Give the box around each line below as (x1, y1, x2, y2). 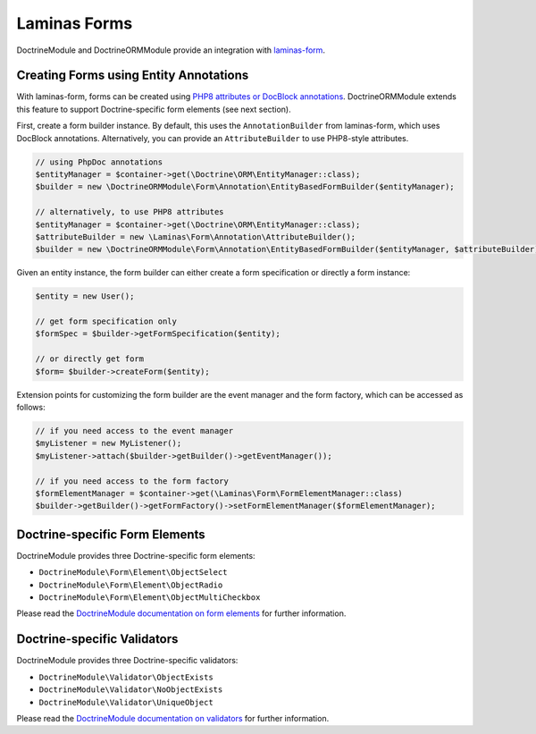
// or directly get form (35, 354, 145, 364)
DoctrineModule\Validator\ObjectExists (38, 671, 214, 682)
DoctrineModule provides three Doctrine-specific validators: (16, 655, 239, 666)
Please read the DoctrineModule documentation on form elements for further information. (16, 608, 347, 619)
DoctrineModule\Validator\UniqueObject (38, 697, 214, 707)
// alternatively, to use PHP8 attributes (35, 207, 224, 217)
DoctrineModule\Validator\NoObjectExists (38, 685, 223, 695)
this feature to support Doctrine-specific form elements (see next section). (16, 104, 291, 114)
